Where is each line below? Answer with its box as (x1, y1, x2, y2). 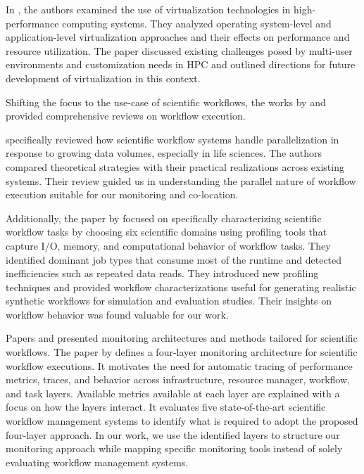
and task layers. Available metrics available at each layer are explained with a (6, 385, 340, 400)
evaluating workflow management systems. (6, 454, 189, 469)
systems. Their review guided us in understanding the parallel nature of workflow (6, 173, 356, 188)
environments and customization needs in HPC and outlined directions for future (6, 57, 356, 72)
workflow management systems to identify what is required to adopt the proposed (6, 414, 358, 428)
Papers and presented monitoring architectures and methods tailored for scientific (6, 331, 358, 345)
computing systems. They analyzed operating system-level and (62, 15, 332, 30)
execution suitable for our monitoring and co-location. (6, 187, 239, 202)
